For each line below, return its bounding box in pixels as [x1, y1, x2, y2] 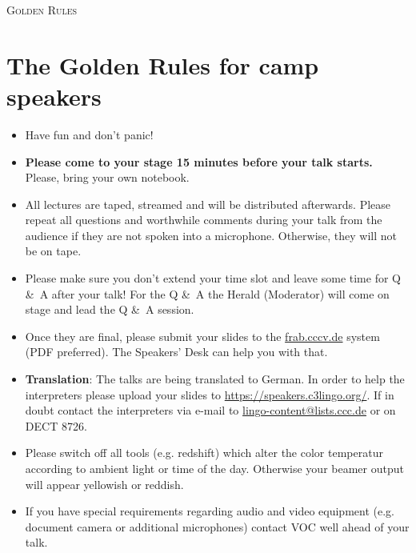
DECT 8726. [25, 417, 87, 434]
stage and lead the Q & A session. [25, 301, 194, 318]
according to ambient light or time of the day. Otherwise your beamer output [25, 460, 404, 476]
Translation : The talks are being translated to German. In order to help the [25, 371, 405, 387]
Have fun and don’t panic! [25, 126, 154, 142]
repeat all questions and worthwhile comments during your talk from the [25, 211, 382, 228]
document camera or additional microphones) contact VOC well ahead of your [25, 518, 410, 535]
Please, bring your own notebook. [25, 169, 190, 186]
